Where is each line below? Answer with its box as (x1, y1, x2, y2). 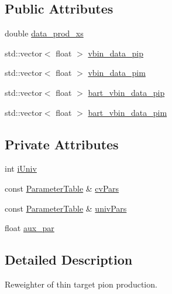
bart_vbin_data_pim (88, 106, 167, 118)
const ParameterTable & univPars (5, 202, 127, 214)
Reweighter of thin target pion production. (5, 278, 157, 290)
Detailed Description (5, 250, 133, 269)
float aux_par (5, 222, 54, 234)
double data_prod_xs (5, 27, 84, 39)
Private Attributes (5, 135, 119, 153)
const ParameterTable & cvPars (5, 182, 119, 194)
